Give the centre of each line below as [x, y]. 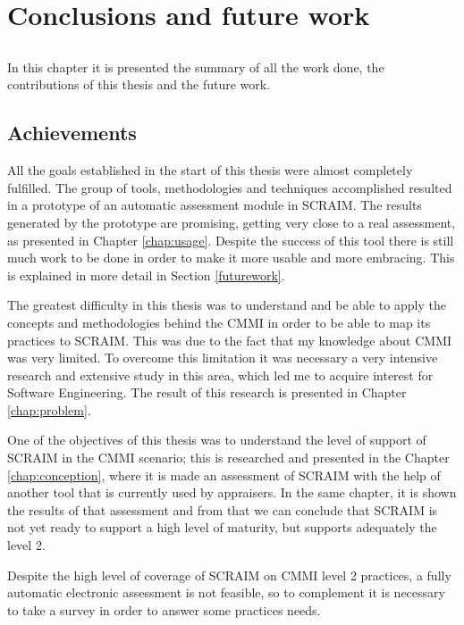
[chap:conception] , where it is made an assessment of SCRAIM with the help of [224, 475]
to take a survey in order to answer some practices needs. [164, 609]
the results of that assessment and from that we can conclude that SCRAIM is [223, 509]
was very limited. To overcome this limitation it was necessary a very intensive [223, 358]
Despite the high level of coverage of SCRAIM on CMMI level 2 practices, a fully [229, 575]
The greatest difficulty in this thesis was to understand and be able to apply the [227, 305]
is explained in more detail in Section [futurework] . [146, 275]
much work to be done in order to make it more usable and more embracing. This [231, 258]
